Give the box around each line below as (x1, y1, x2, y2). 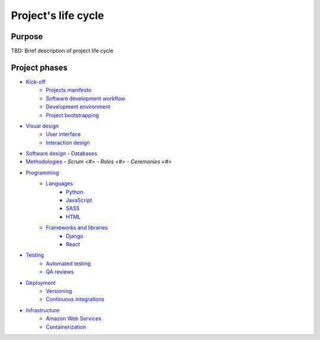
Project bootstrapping (46, 112, 99, 119)
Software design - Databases (25, 150, 98, 157)
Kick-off (25, 78, 46, 85)
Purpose (11, 31, 43, 42)
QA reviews (46, 268, 74, 275)
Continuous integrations (46, 295, 105, 303)
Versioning (46, 287, 72, 294)
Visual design (25, 122, 59, 129)
